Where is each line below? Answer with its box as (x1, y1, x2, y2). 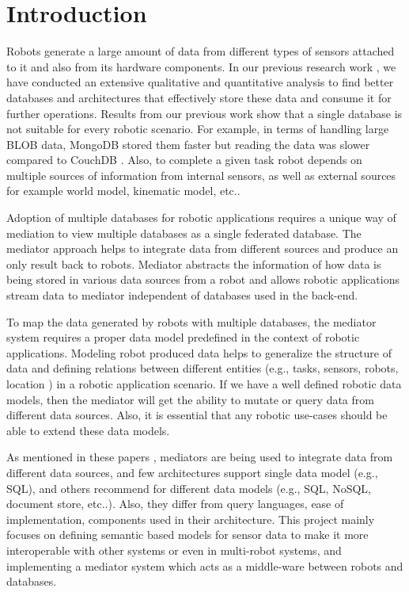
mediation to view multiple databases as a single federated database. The (6, 224, 362, 241)
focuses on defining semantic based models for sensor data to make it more (6, 526, 369, 543)
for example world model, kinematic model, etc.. (6, 182, 240, 199)
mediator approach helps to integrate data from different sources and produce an (6, 240, 399, 257)
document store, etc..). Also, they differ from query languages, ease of (6, 495, 344, 512)
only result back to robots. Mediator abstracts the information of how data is (6, 255, 381, 272)
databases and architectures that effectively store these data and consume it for (6, 89, 392, 105)
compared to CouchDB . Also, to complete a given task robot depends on (6, 151, 362, 168)
